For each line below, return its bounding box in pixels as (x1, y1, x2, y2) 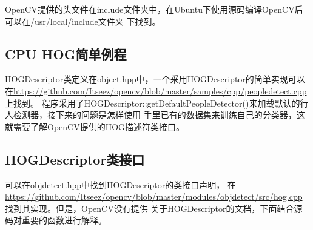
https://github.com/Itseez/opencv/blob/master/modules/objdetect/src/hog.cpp (5, 190, 303, 203)
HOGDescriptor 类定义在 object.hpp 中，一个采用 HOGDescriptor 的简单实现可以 (5, 73, 305, 85)
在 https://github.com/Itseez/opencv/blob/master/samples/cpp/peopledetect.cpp (5, 84, 307, 97)
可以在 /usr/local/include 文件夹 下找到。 (5, 15, 161, 27)
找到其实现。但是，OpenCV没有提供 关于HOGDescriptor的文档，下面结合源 (5, 202, 303, 214)
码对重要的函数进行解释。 (5, 214, 107, 226)
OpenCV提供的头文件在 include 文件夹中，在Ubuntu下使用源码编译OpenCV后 (5, 3, 303, 15)
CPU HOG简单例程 (5, 44, 127, 63)
